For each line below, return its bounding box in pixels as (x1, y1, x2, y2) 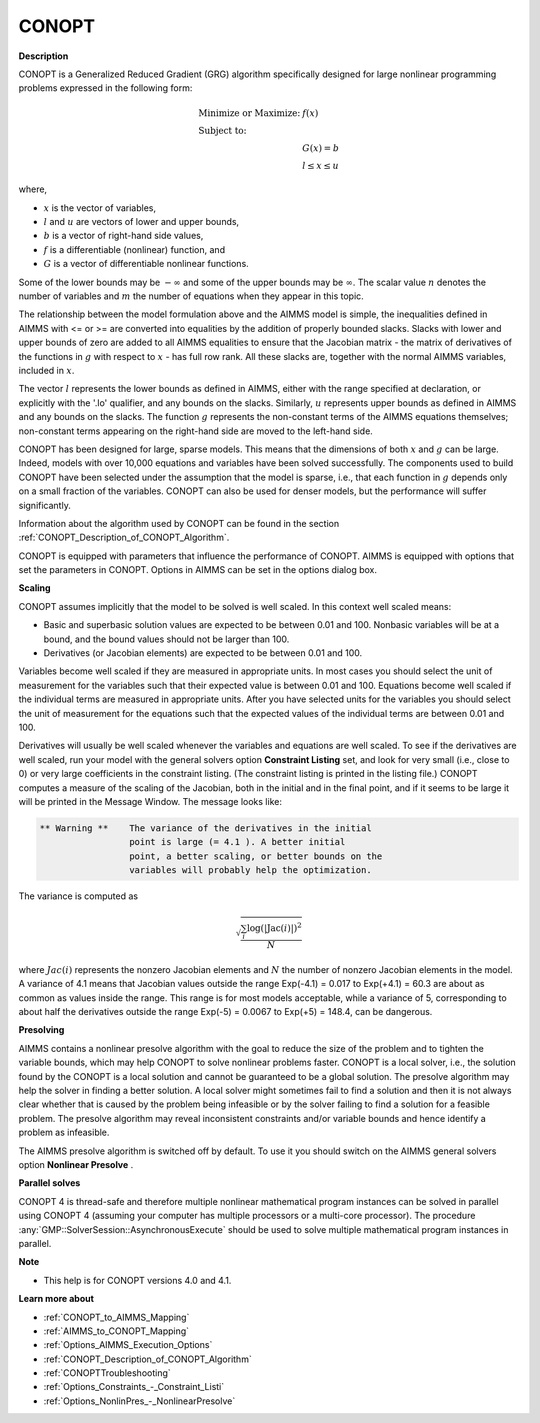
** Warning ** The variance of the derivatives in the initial (39, 822, 372, 834)
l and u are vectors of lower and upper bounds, (43, 216, 240, 228)
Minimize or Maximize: (198, 107, 301, 119)
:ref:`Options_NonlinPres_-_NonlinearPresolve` (43, 1395, 236, 1407)
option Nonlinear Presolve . (18, 1159, 134, 1170)
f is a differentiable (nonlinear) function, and (43, 243, 225, 255)
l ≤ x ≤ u (301, 160, 340, 171)
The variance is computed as (18, 890, 139, 902)
